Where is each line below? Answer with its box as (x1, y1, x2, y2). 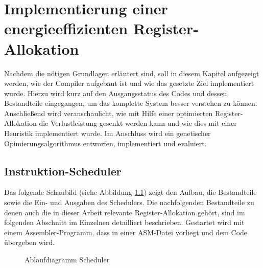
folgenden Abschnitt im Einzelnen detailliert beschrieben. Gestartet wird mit (4, 217, 245, 228)
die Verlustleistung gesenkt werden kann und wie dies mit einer (39, 118, 237, 128)
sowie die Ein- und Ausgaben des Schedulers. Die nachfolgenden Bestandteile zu (4, 197, 254, 208)
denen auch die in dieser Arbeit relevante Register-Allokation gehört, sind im (4, 207, 245, 217)
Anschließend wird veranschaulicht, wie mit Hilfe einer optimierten (4, 107, 213, 118)
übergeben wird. (4, 237, 55, 248)
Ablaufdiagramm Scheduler (25, 254, 110, 265)
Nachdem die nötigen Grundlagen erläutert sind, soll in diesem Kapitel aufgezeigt (4, 68, 259, 78)
